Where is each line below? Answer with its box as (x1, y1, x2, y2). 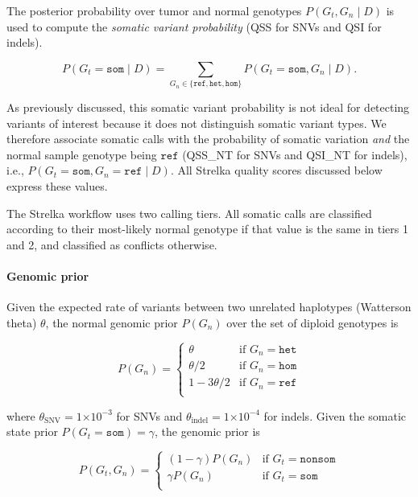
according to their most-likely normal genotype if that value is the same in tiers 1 (6, 220, 408, 237)
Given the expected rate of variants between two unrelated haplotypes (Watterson (6, 298, 412, 315)
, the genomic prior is (155, 423, 260, 440)
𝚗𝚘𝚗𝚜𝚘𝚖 (300, 453, 336, 465)
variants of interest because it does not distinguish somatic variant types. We (6, 114, 387, 131)
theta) (6, 314, 37, 331)
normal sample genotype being (6, 146, 157, 162)
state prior (6, 423, 58, 440)
